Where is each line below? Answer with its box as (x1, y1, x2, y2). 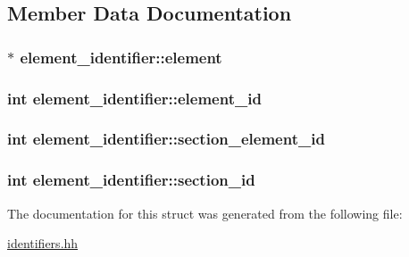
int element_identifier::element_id (7, 87, 262, 109)
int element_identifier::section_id (7, 169, 255, 191)
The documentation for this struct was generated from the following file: (7, 203, 403, 222)
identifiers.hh (7, 234, 79, 253)
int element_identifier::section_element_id (7, 128, 325, 150)
